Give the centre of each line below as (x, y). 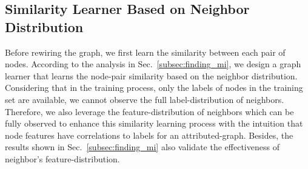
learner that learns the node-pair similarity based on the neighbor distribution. (151, 75)
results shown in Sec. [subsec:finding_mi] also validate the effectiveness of (142, 147)
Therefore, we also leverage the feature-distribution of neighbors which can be (149, 111)
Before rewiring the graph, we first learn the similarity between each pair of (145, 52)
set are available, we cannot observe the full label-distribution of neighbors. (145, 99)
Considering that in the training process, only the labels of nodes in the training (154, 88)
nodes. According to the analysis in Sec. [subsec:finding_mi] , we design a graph (153, 64)
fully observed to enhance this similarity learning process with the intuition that (154, 123)
